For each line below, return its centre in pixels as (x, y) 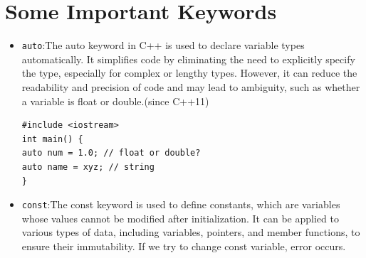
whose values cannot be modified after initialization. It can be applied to (180, 218)
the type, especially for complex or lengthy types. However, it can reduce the (189, 73)
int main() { (52, 139)
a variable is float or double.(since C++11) (115, 101)
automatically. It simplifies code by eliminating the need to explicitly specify (188, 59)
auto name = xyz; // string (88, 167)
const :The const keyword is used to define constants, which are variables (181, 204)
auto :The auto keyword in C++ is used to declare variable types (163, 45)
